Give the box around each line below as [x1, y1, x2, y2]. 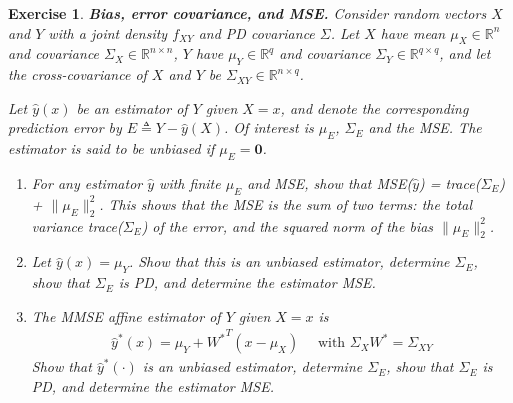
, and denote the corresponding [280, 97, 469, 118]
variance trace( [31, 215, 123, 236]
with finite [159, 172, 221, 193]
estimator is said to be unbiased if [8, 138, 215, 159]
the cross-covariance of [8, 64, 147, 85]
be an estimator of [76, 97, 188, 118]
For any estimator [31, 172, 143, 193]
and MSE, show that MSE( [247, 172, 413, 193]
